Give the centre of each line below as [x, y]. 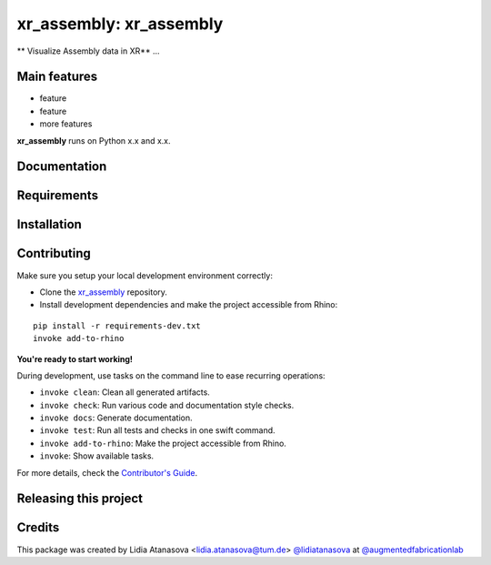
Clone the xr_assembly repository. [104, 292]
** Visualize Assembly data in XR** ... [88, 51]
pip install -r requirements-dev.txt [117, 326]
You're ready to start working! [75, 358]
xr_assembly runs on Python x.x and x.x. [94, 140]
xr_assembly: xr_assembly [120, 24]
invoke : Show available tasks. [97, 456]
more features [66, 124]
